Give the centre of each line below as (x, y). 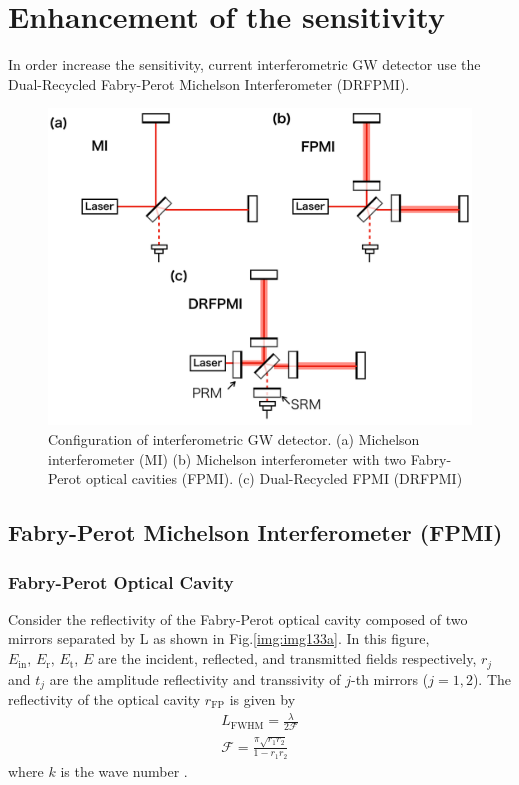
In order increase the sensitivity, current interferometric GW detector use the (244, 64)
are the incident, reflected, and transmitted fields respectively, (287, 658)
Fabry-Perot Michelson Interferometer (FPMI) (255, 532)
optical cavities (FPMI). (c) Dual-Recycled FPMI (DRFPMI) (274, 478)
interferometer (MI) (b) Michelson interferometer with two (227, 458)
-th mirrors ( (390, 678)
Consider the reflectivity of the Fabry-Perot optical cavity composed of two (238, 618)
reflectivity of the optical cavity (104, 698)
